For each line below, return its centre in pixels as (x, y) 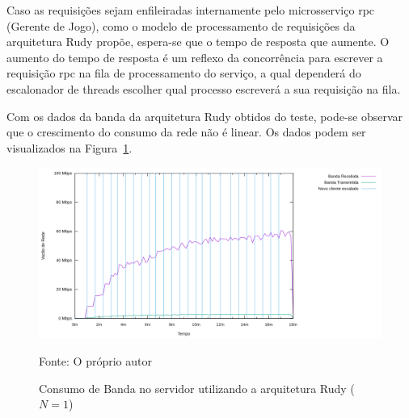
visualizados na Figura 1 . (70, 147)
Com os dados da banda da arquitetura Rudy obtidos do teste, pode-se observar (205, 116)
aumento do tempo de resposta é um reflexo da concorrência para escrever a (195, 57)
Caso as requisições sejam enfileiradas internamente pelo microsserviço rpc (191, 10)
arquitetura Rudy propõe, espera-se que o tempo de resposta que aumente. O (198, 42)
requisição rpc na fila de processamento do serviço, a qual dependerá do (184, 73)
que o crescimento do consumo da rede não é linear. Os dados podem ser (186, 132)
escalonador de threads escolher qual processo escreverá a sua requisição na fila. (204, 88)
